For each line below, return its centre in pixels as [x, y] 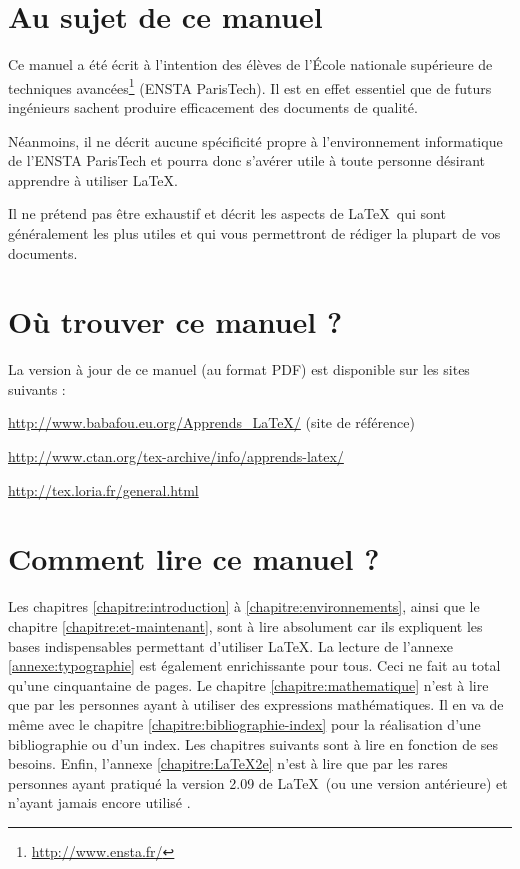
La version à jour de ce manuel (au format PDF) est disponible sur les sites [239, 369]
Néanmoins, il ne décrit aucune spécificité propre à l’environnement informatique [255, 140]
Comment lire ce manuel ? [194, 558]
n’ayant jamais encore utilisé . [99, 802]
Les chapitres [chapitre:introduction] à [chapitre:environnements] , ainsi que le [244, 606]
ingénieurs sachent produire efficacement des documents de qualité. [213, 106]
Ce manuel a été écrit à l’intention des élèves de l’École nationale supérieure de [250, 64]
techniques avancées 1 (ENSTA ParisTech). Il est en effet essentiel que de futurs [250, 86]
